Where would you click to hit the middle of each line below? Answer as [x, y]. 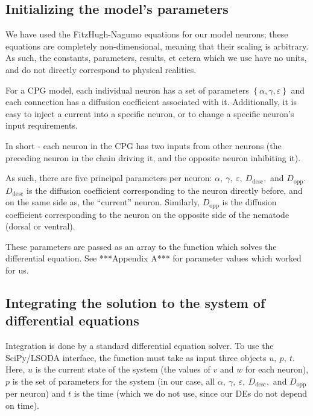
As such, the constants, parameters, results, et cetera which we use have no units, [156, 58]
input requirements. [42, 125]
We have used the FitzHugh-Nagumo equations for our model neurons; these [147, 34]
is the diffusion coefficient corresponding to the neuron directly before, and [165, 190]
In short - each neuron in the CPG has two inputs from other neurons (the [144, 145]
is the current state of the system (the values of [123, 369]
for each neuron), [277, 369]
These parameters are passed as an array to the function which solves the [141, 246]
